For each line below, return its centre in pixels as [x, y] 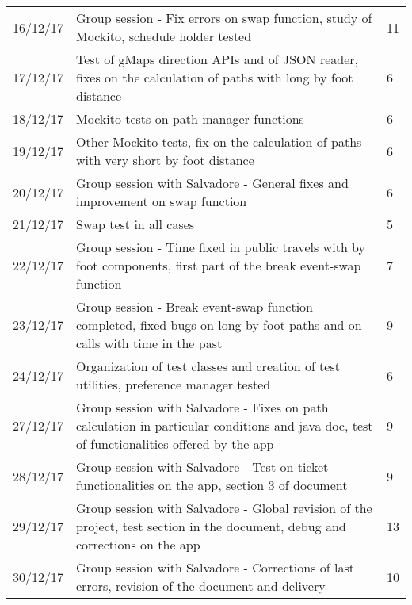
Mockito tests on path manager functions [190, 119]
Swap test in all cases [135, 224]
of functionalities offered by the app [175, 444]
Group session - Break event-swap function [195, 306]
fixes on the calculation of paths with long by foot [215, 77]
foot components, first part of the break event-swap [219, 265]
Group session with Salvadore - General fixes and [212, 183]
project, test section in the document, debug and [211, 526]
